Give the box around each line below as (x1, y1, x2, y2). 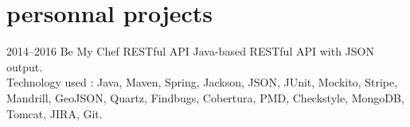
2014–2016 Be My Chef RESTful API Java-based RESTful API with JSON (6, 43, 374, 60)
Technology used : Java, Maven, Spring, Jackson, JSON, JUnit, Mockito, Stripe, (6, 74, 398, 90)
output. (6, 58, 43, 75)
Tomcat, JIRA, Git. (6, 105, 103, 121)
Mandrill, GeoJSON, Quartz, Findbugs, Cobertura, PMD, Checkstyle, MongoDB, (6, 89, 404, 106)
